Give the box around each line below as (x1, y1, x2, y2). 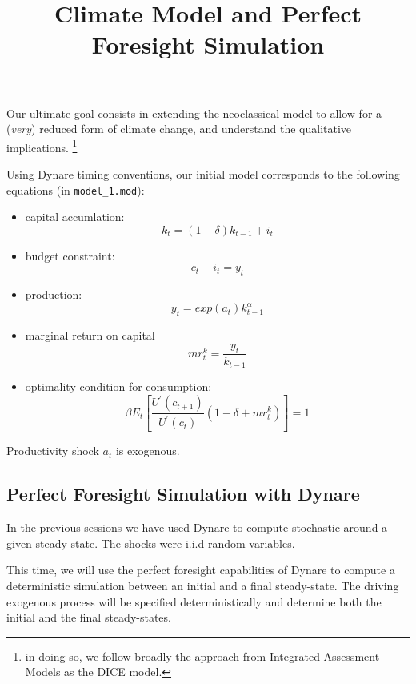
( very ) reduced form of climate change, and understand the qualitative (6, 120, 352, 137)
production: (25, 286, 82, 303)
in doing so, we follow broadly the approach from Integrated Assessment (25, 647, 380, 664)
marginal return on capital (25, 327, 155, 344)
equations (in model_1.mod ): (6, 181, 145, 198)
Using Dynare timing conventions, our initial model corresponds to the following (6, 166, 400, 182)
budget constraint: (25, 247, 115, 264)
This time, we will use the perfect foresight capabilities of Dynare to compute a (6, 561, 395, 578)
